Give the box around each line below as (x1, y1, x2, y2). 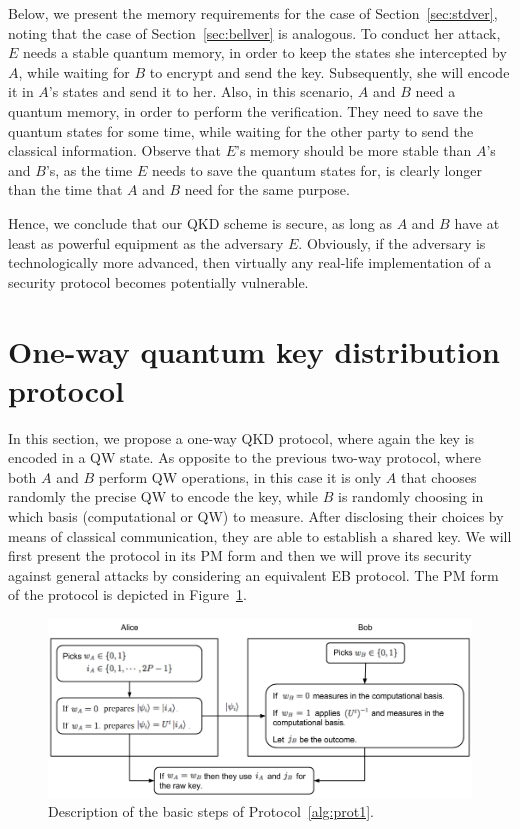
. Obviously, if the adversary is (298, 232, 486, 253)
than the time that (8, 179, 123, 200)
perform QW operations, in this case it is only (98, 466, 382, 487)
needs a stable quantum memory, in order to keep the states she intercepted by (23, 42, 507, 63)
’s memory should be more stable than (236, 140, 472, 161)
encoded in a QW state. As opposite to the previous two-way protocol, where (8, 447, 481, 468)
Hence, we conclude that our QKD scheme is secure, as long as (8, 212, 393, 233)
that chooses (400, 466, 477, 487)
